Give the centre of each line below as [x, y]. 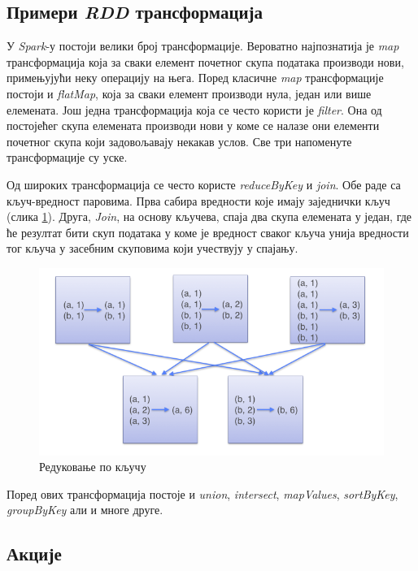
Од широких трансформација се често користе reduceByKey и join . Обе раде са [204, 184]
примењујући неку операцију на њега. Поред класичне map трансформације [195, 78]
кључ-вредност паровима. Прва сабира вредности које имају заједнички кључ [198, 200]
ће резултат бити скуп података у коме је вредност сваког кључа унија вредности [208, 232]
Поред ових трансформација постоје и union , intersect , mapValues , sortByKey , [202, 493]
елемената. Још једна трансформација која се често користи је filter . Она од [194, 109]
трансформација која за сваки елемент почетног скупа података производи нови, [205, 61]
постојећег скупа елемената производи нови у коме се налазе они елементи [193, 125]
